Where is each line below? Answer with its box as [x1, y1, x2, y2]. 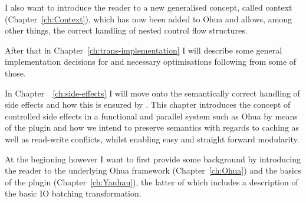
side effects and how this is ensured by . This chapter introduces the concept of [5, 98, 291, 111]
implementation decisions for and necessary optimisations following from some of [5, 55, 297, 68]
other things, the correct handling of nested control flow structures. [5, 24, 248, 36]
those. [5, 66, 26, 79]
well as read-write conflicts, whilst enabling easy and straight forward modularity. [5, 132, 300, 145]
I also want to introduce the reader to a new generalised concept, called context [5, 1, 292, 13]
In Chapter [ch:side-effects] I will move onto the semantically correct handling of [5, 86, 300, 99]
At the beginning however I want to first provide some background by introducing [5, 152, 301, 165]
